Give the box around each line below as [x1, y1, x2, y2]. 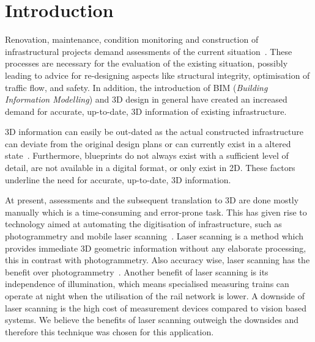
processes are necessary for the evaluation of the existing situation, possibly [5, 57, 288, 70]
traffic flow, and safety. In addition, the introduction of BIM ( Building [5, 81, 268, 93]
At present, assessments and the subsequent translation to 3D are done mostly [5, 194, 299, 206]
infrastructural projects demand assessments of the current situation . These [5, 45, 292, 57]
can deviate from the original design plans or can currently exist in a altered [5, 137, 291, 150]
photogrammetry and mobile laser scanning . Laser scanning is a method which [5, 230, 304, 242]
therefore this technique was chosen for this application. [5, 325, 214, 338]
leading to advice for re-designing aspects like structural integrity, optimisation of [5, 68, 310, 81]
